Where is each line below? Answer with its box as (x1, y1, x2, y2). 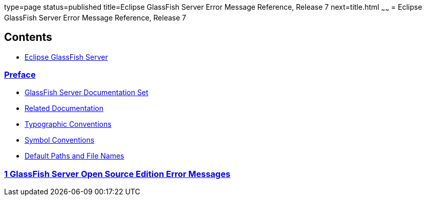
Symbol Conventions (25, 136, 95, 145)
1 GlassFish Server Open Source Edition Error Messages (4, 168, 230, 179)
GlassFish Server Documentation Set (25, 88, 148, 97)
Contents (4, 31, 52, 44)
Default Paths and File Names (25, 151, 124, 161)
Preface (4, 70, 36, 80)
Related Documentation (25, 104, 103, 113)
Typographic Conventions (25, 120, 112, 129)
